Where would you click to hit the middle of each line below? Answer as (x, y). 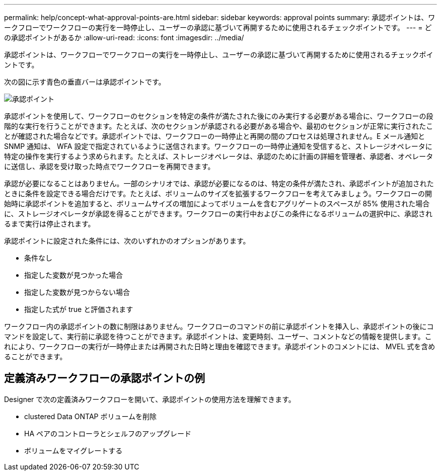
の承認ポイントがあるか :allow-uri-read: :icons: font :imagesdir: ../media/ (124, 37)
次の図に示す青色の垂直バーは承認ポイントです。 (85, 82)
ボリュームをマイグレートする (73, 450)
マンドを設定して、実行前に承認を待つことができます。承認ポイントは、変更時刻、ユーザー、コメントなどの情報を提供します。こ (218, 336)
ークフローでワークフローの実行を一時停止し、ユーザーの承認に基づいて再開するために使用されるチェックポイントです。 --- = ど (218, 27)
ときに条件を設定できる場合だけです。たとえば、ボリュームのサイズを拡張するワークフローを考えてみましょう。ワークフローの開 (218, 193)
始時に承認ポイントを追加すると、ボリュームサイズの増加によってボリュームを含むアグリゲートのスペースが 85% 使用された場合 (217, 204)
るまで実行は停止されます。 (50, 224)
